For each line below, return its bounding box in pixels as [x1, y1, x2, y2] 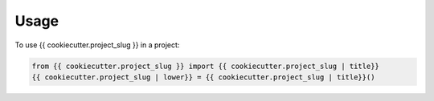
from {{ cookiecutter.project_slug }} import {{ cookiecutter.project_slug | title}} [31, 61, 379, 71]
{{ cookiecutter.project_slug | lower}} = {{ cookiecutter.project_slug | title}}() [31, 72, 375, 82]
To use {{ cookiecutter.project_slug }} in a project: [14, 40, 180, 50]
